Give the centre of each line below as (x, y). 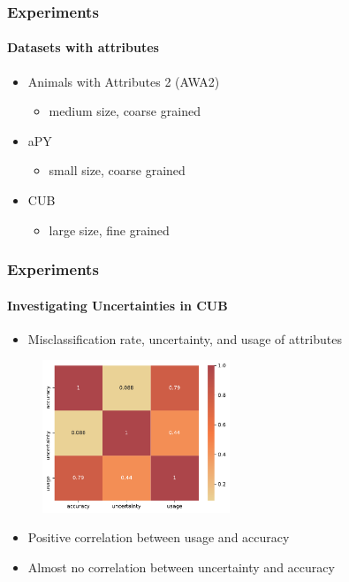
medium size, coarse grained (125, 111)
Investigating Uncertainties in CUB (118, 305)
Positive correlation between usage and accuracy (159, 537)
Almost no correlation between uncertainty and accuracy (181, 567)
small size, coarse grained (117, 170)
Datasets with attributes (83, 47)
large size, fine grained (109, 230)
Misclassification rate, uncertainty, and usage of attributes (185, 338)
